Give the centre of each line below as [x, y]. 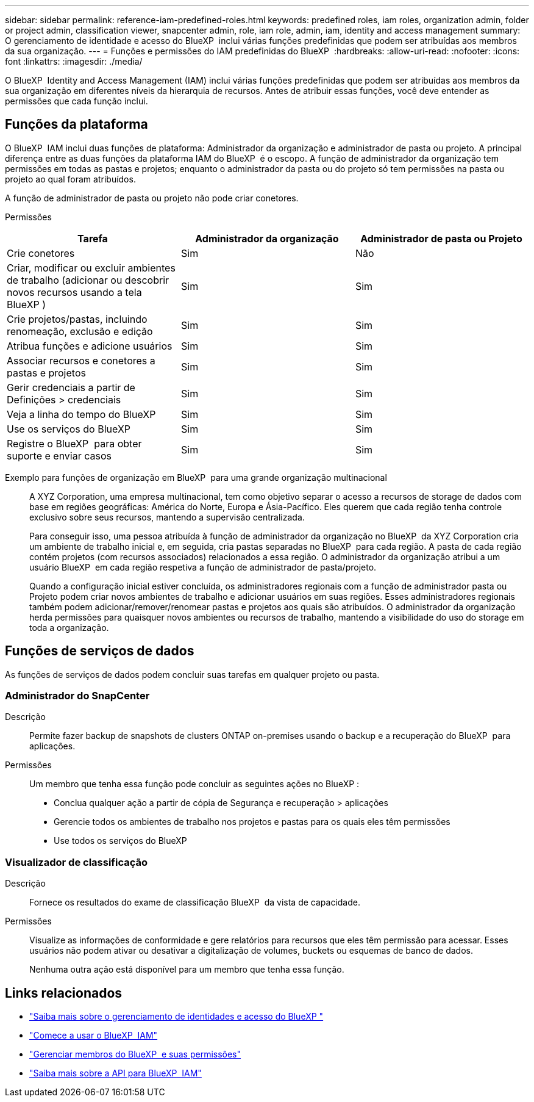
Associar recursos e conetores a [81, 360]
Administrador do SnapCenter [77, 696]
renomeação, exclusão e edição [80, 331]
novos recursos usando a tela [74, 292]
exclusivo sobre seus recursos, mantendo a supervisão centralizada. [167, 517]
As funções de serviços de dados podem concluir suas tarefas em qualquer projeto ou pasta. [192, 674]
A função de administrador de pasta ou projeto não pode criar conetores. [152, 198]
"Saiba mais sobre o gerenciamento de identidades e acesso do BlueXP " [176, 1017]
